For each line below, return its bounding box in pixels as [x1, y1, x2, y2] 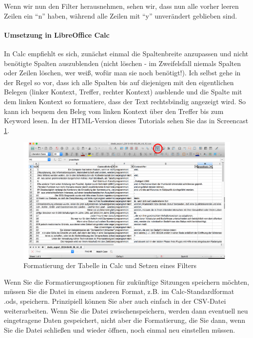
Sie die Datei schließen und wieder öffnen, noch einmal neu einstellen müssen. [4, 324, 235, 335]
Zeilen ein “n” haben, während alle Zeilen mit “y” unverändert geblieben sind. [4, 10, 237, 21]
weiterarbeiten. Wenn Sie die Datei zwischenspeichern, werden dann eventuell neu [4, 305, 248, 315]
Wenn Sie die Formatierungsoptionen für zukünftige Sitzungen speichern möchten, [4, 276, 250, 287]
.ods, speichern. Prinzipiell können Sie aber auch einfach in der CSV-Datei [4, 296, 226, 306]
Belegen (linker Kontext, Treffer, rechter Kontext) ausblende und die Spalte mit [4, 87, 242, 97]
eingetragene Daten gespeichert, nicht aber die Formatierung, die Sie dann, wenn [4, 315, 245, 325]
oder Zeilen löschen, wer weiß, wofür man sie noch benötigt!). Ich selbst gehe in [4, 68, 241, 78]
